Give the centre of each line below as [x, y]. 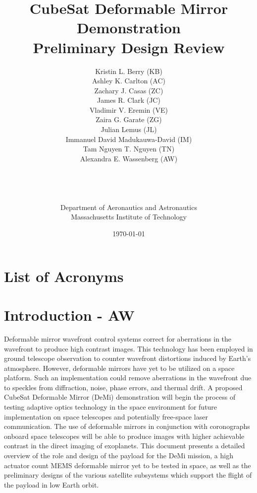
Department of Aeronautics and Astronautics [129, 207]
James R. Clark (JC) [129, 100]
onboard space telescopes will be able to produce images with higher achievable [124, 436]
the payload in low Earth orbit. [51, 484]
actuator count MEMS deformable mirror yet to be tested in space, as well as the [128, 465]
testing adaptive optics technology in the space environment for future [111, 407]
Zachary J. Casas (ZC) [129, 90]
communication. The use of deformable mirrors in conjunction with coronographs [127, 426]
